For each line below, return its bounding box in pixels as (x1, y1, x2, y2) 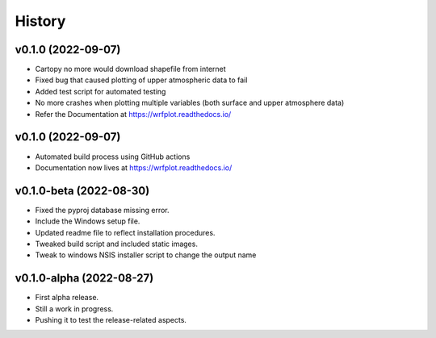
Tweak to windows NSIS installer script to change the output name (35, 250, 257, 260)
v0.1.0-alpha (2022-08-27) (15, 271, 154, 286)
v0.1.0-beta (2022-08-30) (15, 184, 150, 198)
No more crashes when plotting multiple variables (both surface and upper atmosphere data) (35, 98, 345, 108)
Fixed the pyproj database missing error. (35, 205, 170, 215)
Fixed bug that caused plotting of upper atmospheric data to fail (35, 75, 248, 85)
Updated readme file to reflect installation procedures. (35, 227, 216, 237)
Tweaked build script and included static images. (35, 239, 198, 248)
